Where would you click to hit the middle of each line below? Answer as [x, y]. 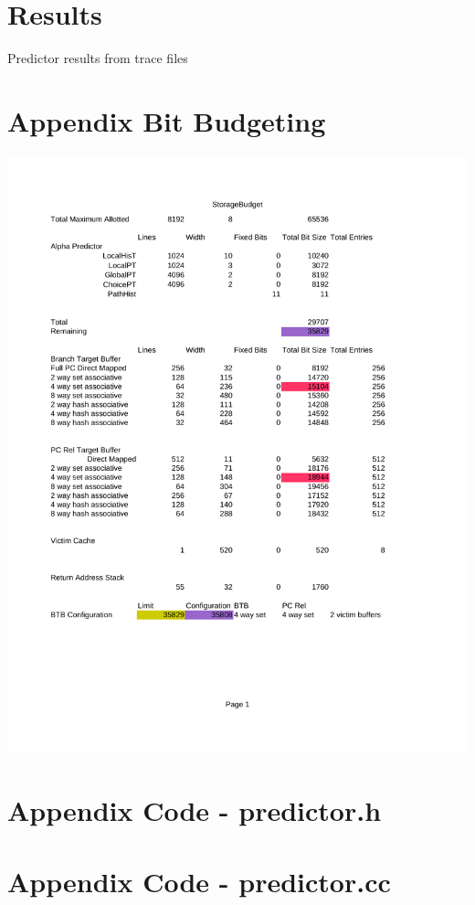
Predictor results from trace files [98, 58]
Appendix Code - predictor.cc [199, 882]
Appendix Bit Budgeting [167, 120]
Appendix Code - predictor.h [195, 810]
